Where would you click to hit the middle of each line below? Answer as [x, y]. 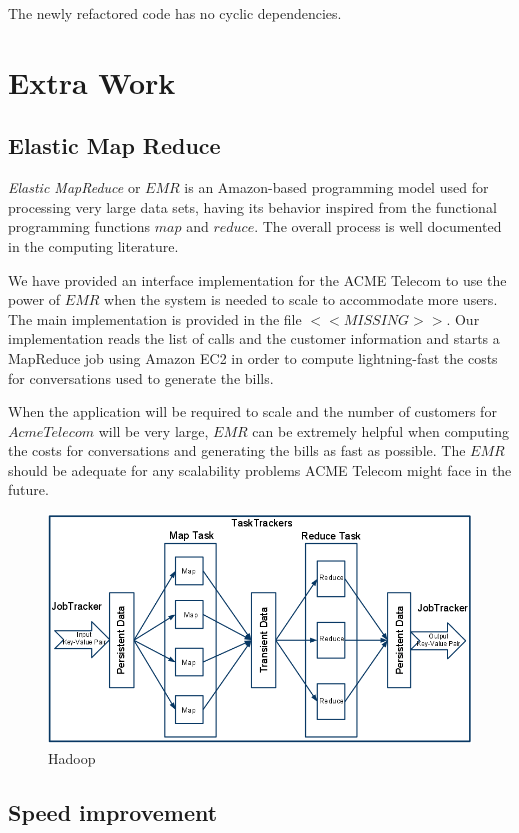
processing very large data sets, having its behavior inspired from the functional [252, 206]
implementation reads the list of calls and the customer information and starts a [254, 338]
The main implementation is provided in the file [155, 318]
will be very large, [153, 430]
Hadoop [72, 757]
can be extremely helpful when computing [381, 430]
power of [34, 299]
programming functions [79, 226]
